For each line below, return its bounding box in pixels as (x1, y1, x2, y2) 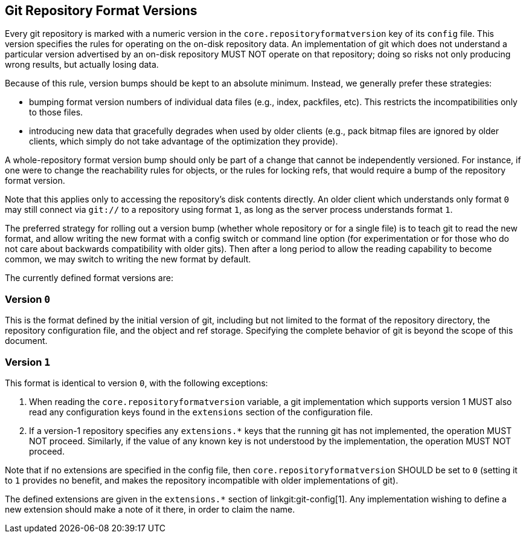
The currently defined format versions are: (5, 273, 173, 284)
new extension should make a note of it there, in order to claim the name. (5, 504, 295, 514)
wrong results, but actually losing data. (5, 59, 159, 70)
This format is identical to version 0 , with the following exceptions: (5, 377, 268, 388)
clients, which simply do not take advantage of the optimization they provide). (29, 136, 338, 147)
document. (5, 335, 48, 346)
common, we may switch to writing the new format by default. (5, 254, 251, 265)
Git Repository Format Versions (5, 3, 197, 18)
